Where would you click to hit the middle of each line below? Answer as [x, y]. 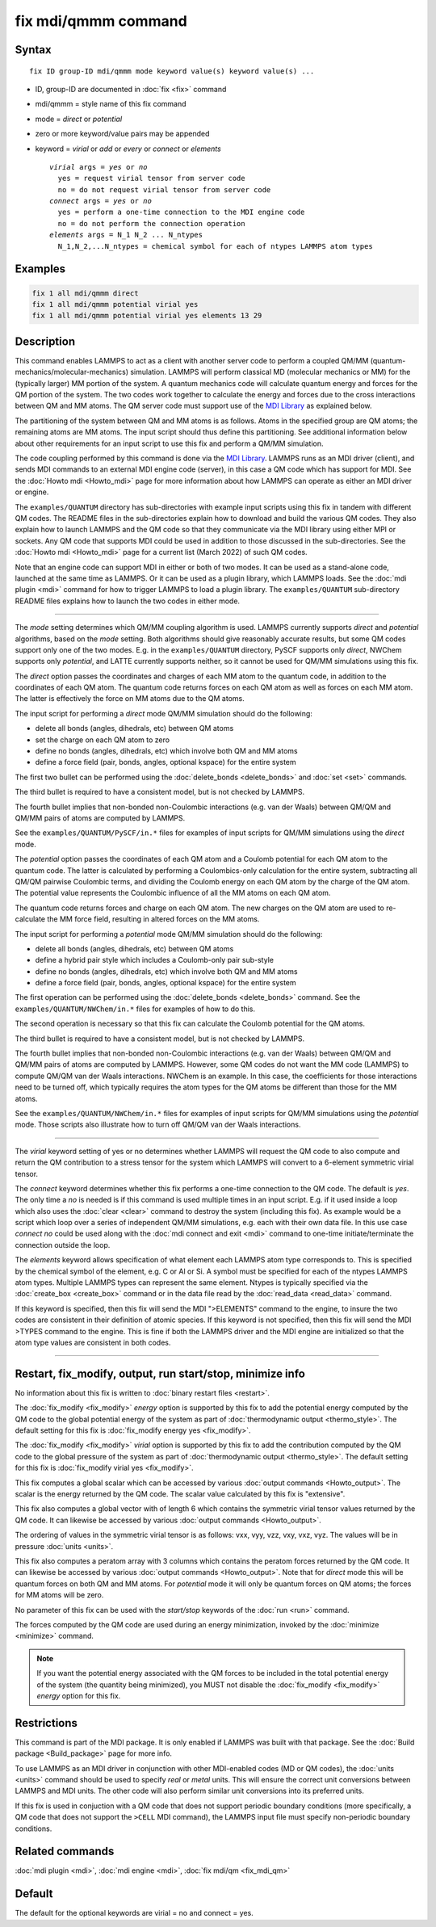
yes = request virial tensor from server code [151, 178]
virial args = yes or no [99, 167]
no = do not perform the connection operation [151, 223]
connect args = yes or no [101, 201]
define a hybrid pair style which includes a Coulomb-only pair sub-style [155, 960]
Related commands [65, 1851]
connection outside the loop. [63, 1245]
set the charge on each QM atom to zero [102, 740]
